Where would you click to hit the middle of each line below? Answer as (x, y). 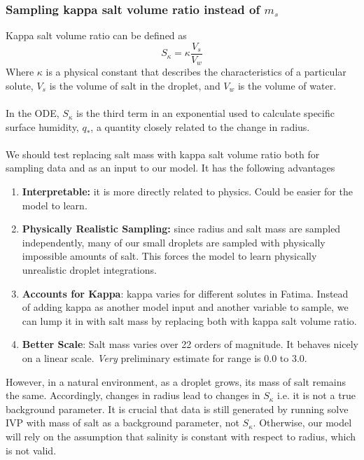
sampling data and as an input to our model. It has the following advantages (170, 168)
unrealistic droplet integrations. (89, 270)
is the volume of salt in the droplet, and (135, 85)
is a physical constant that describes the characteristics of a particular (196, 72)
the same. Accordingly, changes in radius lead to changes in (133, 395)
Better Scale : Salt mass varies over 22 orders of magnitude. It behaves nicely (190, 344)
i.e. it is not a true (316, 395)
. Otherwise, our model (302, 423)
